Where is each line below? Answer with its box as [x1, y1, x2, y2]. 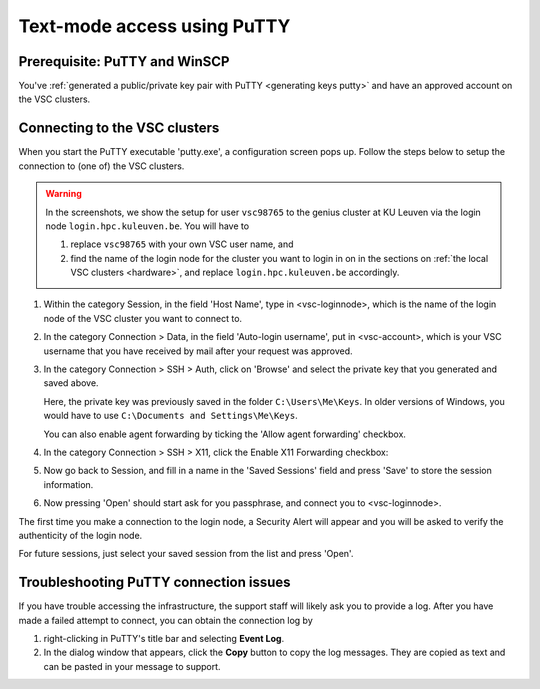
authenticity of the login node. [18, 529, 143, 541]
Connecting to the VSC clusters [18, 120, 220, 137]
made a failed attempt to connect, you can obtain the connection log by [18, 614, 314, 626]
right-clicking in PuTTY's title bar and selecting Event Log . [43, 633, 285, 645]
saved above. [43, 377, 99, 389]
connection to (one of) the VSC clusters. [18, 160, 185, 172]
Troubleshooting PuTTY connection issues [18, 574, 291, 591]
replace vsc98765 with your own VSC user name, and [70, 238, 294, 250]
